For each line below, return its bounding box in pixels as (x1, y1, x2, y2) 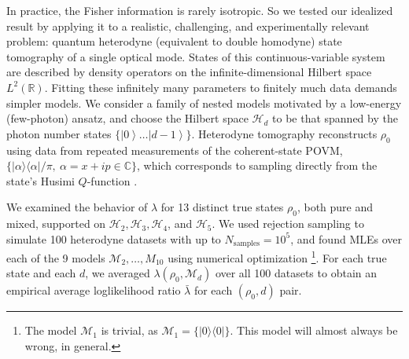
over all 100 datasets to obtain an (215, 265, 378, 281)
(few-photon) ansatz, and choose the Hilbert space (6, 110, 249, 126)
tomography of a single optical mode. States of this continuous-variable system (6, 48, 385, 64)
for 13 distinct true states (160, 199, 284, 215)
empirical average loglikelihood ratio (6, 282, 181, 299)
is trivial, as (101, 322, 158, 339)
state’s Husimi (6, 172, 75, 189)
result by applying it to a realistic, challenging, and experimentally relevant (6, 17, 370, 34)
